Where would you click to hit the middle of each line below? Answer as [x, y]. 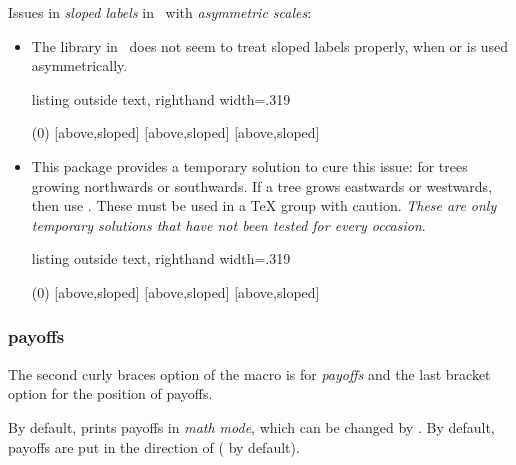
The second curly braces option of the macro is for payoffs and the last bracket [249, 373]
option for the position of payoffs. [110, 393]
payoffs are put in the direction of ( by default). [154, 446]
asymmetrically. [79, 65]
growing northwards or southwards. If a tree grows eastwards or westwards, [262, 185]
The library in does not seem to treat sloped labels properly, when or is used [270, 45]
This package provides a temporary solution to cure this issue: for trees [249, 165]
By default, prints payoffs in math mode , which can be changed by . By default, [251, 426]
